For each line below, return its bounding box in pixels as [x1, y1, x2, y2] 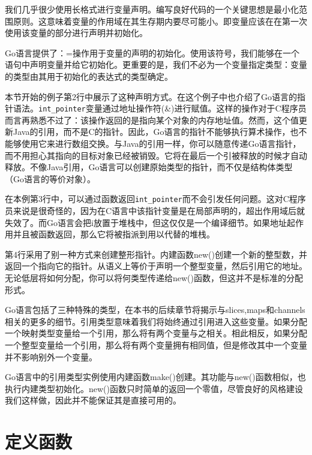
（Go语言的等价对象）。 [5, 172, 95, 185]
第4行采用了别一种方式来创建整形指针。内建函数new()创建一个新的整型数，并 [5, 248, 307, 260]
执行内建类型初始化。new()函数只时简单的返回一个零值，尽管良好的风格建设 [5, 382, 303, 394]
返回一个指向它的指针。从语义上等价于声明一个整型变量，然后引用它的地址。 [5, 260, 307, 272]
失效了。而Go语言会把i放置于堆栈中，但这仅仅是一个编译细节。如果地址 [5, 216, 287, 228]
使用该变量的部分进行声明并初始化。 [5, 26, 148, 39]
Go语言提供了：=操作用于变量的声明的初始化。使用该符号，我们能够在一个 [5, 46, 299, 59]
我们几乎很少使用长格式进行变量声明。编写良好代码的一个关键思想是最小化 [5, 3, 299, 15]
